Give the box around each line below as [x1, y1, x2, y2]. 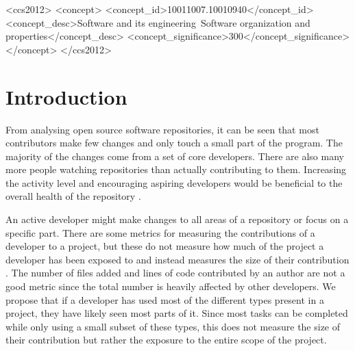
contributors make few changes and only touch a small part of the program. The [5, 135, 343, 150]
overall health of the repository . [5, 189, 141, 203]
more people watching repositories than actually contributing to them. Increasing [5, 162, 347, 177]
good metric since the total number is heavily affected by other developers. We [5, 279, 336, 294]
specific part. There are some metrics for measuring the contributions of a [5, 225, 315, 239]
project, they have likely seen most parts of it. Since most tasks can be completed [5, 306, 348, 320]
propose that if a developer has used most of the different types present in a [5, 292, 324, 307]
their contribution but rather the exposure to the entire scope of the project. [5, 333, 327, 347]
